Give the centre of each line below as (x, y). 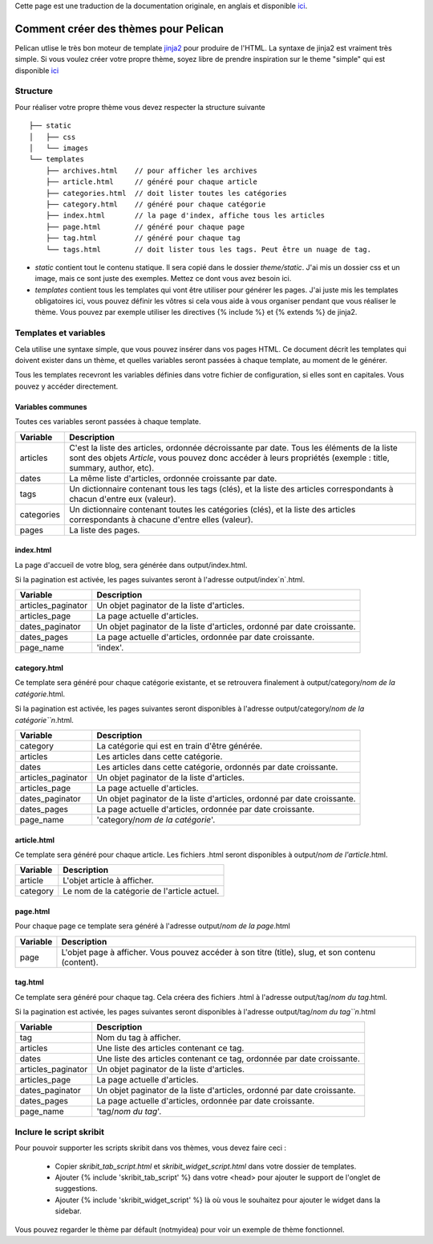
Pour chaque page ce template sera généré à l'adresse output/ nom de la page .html (152, 926)
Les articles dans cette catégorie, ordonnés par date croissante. (217, 767)
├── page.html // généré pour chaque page (145, 226)
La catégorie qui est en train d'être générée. (180, 745)
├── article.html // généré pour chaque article (152, 182)
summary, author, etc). (112, 467)
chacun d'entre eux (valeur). (123, 499)
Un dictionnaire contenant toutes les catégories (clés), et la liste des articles (212, 509)
